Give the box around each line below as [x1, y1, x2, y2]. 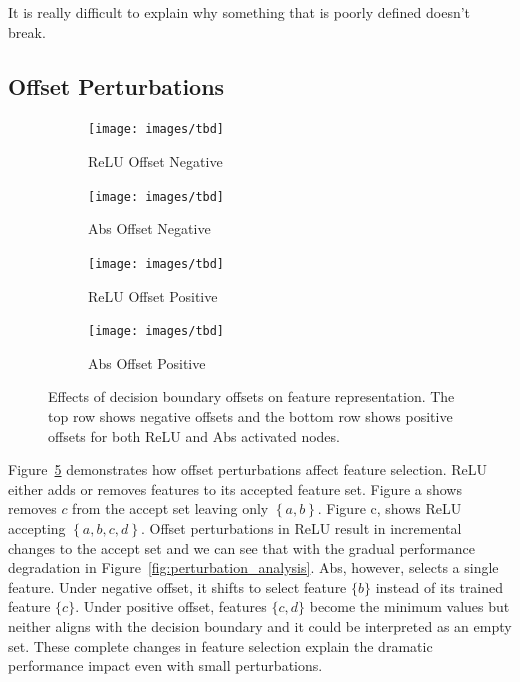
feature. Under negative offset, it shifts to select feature [8, 576, 347, 597]
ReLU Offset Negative [88, 151, 223, 172]
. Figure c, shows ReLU [317, 498, 462, 519]
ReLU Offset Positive [88, 285, 218, 306]
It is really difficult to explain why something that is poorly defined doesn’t [8, 2, 471, 22]
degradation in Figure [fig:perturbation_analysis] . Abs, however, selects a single [8, 557, 499, 578]
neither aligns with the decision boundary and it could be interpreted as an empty [8, 615, 512, 636]
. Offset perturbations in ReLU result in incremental [140, 517, 462, 538]
